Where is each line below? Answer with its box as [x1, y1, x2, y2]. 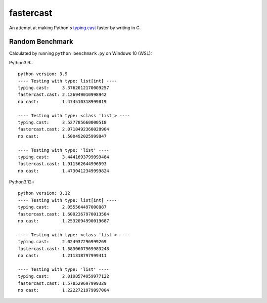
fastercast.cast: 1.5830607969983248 [18, 246, 110, 252]
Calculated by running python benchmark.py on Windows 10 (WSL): [9, 50, 152, 56]
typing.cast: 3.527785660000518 [18, 119, 107, 125]
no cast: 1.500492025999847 [18, 133, 107, 139]
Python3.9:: [9, 59, 33, 65]
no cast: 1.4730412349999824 [18, 168, 110, 173]
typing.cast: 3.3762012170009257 [18, 85, 110, 91]
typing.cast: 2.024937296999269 [18, 239, 107, 245]
